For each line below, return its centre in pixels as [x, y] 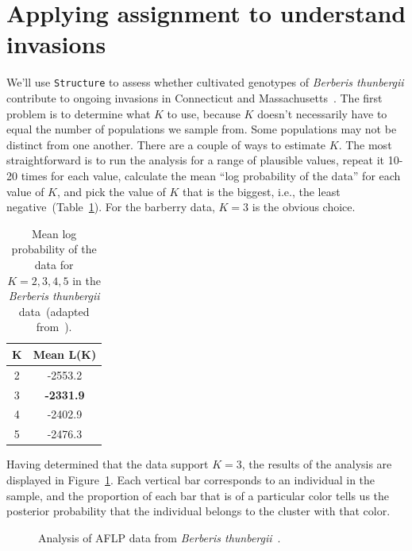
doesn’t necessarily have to [322, 113]
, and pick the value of [112, 191]
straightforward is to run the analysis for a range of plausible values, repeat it [195, 160]
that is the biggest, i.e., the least [262, 191]
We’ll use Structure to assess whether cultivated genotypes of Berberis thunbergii [205, 82]
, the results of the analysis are [317, 464]
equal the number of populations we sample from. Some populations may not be [202, 129]
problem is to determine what [79, 113]
